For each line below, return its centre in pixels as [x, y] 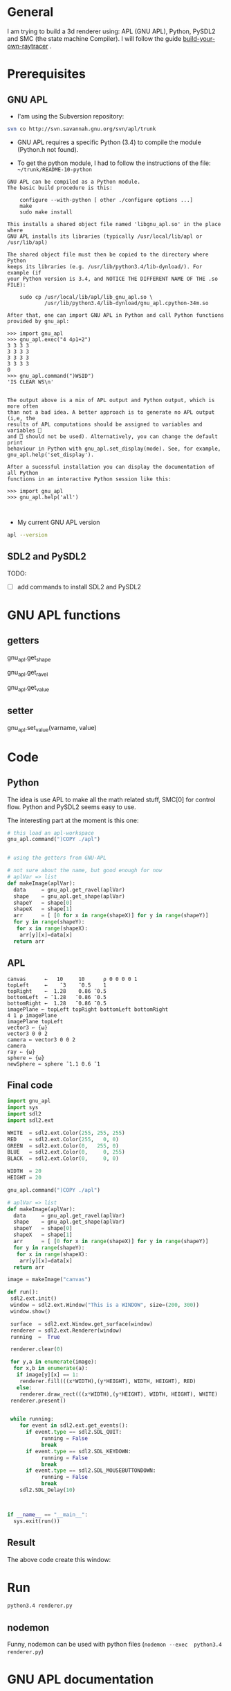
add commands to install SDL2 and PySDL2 [79, 587]
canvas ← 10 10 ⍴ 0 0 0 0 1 [72, 979]
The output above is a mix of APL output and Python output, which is [111, 400]
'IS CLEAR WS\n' [30, 382]
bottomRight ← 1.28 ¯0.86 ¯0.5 [57, 1003]
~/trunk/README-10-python [54, 170]
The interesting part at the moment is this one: [73, 820]
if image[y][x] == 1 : [47, 1375]
